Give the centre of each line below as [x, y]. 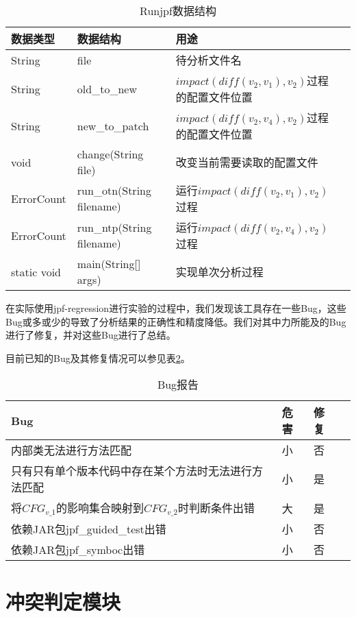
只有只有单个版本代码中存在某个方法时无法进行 [132, 471]
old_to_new [107, 88]
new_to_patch [113, 125]
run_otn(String [114, 190]
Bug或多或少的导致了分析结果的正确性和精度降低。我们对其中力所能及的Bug [176, 321]
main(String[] [109, 264]
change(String [110, 154]
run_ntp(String [114, 227]
